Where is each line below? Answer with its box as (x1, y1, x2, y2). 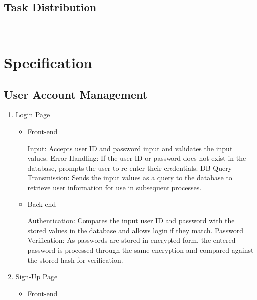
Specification (4, 52, 92, 72)
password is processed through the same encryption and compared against (27, 244, 254, 255)
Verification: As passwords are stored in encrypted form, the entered (27, 235, 236, 245)
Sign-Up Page (15, 271, 58, 282)
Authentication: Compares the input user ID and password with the (27, 215, 235, 226)
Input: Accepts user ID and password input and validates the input (27, 143, 233, 153)
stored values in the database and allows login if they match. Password (27, 225, 244, 235)
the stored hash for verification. (27, 254, 123, 265)
